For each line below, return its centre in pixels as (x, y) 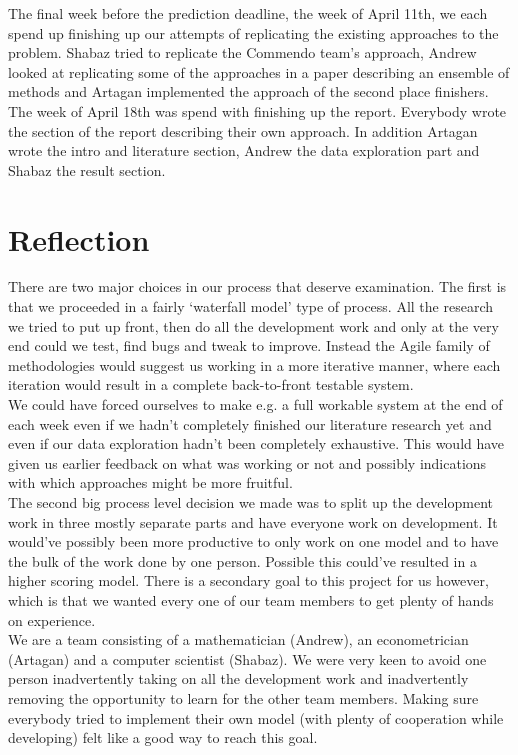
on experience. (52, 619)
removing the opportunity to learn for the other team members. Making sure (243, 697)
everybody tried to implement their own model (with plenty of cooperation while (256, 717)
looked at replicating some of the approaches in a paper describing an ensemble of (259, 71)
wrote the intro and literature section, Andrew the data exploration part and (244, 150)
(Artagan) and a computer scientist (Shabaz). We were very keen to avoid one (247, 658)
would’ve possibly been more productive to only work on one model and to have (253, 541)
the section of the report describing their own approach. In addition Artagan (243, 130)
